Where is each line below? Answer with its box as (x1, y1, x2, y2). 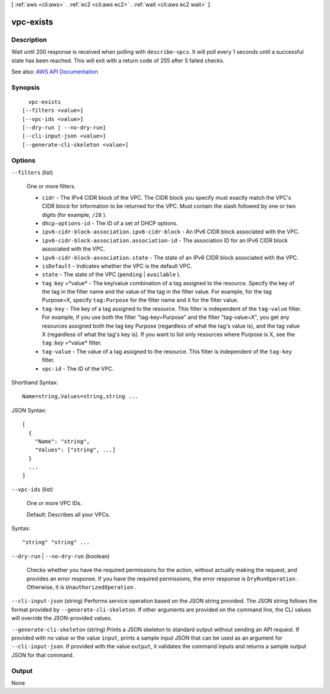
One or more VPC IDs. (26, 500, 82, 507)
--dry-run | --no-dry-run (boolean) (11, 552, 110, 560)
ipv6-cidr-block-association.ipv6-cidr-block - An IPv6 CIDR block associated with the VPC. (42, 228, 299, 235)
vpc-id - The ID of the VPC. (42, 365, 114, 372)
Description (11, 35, 47, 44)
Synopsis (11, 83, 40, 92)
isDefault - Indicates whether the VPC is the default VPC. (42, 262, 193, 269)
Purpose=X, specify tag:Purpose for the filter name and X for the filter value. (42, 296, 239, 304)
